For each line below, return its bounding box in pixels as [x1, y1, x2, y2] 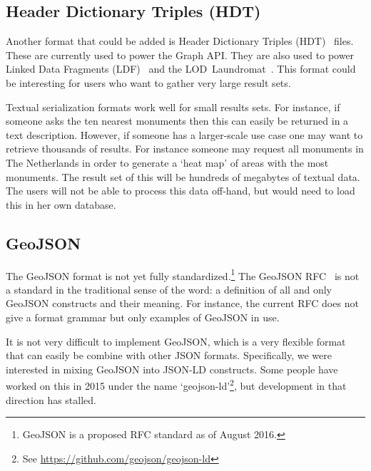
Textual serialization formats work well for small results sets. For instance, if [6, 99, 340, 114]
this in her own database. [6, 197, 116, 212]
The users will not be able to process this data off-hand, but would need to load [6, 183, 355, 198]
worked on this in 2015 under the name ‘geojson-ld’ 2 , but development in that [6, 376, 347, 393]
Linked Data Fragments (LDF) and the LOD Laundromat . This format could [6, 61, 356, 76]
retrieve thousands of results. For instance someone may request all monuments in [6, 141, 364, 156]
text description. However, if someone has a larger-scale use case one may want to [6, 127, 363, 142]
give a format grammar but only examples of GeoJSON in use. [6, 309, 280, 324]
